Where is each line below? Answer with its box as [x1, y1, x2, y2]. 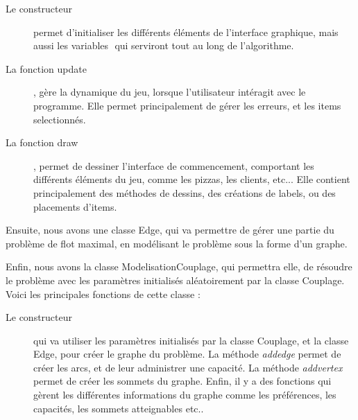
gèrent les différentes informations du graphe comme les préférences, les [33, 387, 336, 402]
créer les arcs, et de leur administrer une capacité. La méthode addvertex [33, 360, 343, 374]
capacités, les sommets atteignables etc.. [33, 401, 204, 415]
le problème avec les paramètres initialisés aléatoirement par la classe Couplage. [6, 272, 345, 287]
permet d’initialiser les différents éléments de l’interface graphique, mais [33, 24, 339, 39]
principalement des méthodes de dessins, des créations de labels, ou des [33, 185, 336, 200]
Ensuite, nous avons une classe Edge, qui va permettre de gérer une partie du [6, 222, 334, 237]
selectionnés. [33, 112, 86, 126]
